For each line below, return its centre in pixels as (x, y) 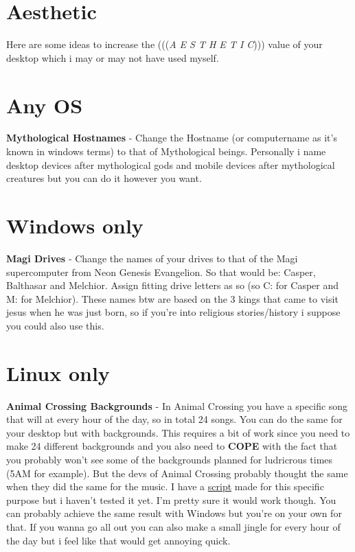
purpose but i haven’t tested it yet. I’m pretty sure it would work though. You (171, 499)
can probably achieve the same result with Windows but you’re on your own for (174, 513)
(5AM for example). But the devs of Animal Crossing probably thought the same (177, 473)
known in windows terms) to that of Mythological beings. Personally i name (166, 151)
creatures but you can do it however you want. (104, 178)
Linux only (58, 372)
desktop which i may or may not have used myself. (113, 57)
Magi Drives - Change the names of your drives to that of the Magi (152, 258)
